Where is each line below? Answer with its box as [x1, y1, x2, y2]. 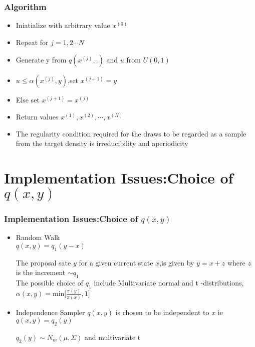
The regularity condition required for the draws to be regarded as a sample [16, 128, 246, 138]
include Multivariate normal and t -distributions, [94, 277, 244, 288]
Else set [16, 94, 40, 105]
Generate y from [16, 54, 67, 65]
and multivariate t [85, 331, 141, 342]
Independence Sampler [16, 306, 85, 317]
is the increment [16, 267, 66, 277]
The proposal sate [16, 257, 71, 267]
